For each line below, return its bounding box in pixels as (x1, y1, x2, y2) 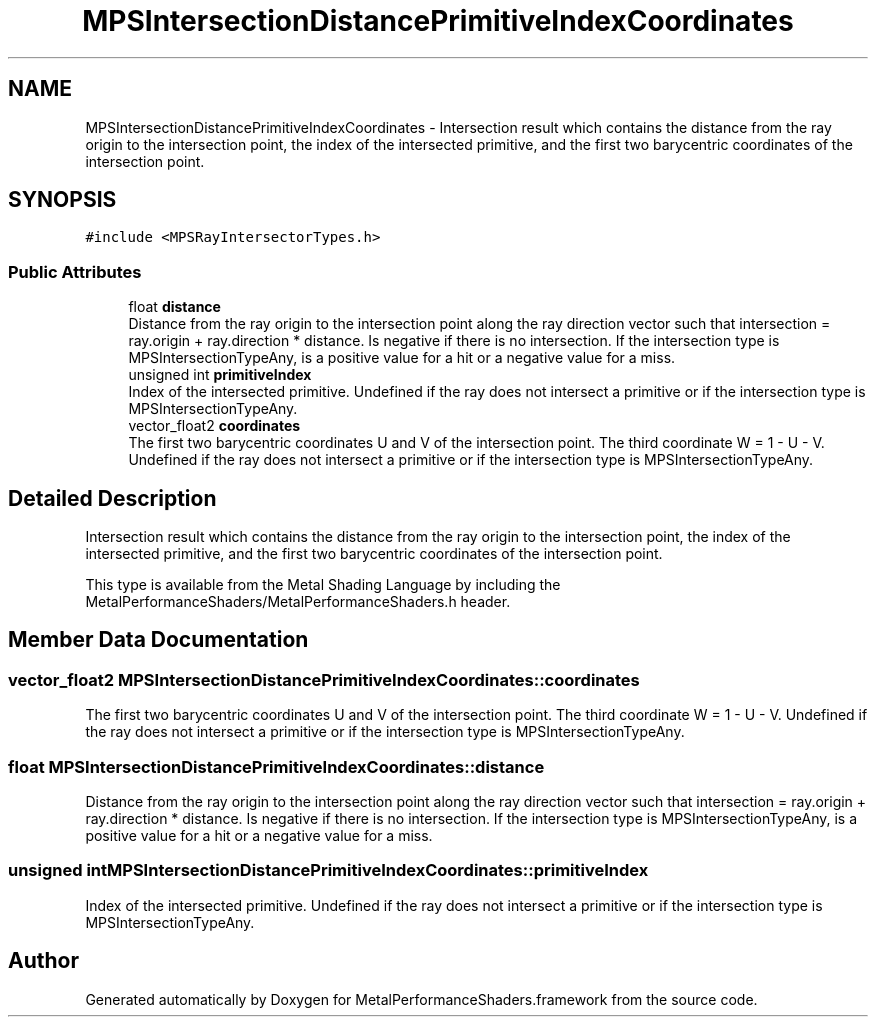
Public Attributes (8, 261, 142, 282)
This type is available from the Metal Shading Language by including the (85, 576, 561, 594)
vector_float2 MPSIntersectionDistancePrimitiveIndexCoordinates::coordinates (8, 669, 640, 690)
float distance (128, 298, 221, 316)
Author (8, 948, 79, 974)
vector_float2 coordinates (128, 417, 301, 435)
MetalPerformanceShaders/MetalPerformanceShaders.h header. (85, 593, 511, 611)
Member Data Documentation (8, 627, 309, 653)
